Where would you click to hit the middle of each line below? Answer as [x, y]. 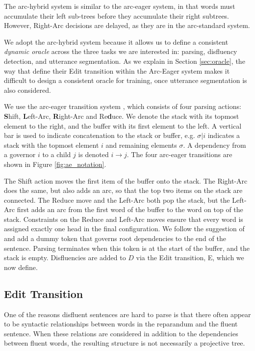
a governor [20, 154]
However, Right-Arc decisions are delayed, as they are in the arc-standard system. [127, 25]
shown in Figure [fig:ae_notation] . [55, 164]
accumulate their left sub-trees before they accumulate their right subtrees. [117, 15]
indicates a [224, 135]
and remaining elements [141, 145]
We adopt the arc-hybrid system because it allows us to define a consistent [116, 41]
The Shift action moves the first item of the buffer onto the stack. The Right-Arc [126, 180]
